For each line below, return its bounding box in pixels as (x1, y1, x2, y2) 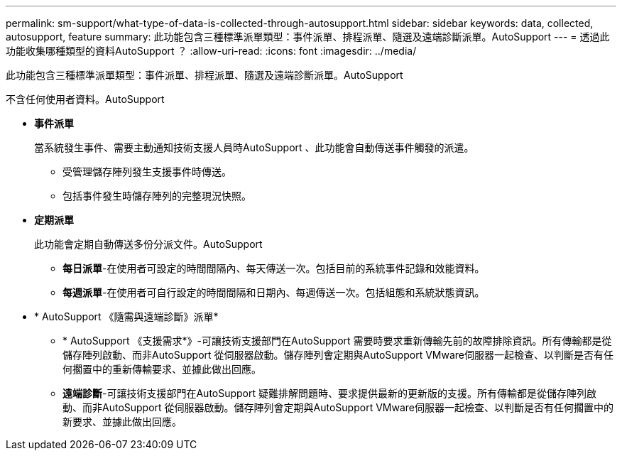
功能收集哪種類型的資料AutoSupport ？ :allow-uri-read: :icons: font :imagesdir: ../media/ (6, 45, 417, 57)
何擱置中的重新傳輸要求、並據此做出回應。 (62, 363, 261, 375)
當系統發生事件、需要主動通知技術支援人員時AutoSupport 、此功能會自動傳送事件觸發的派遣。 (34, 141, 474, 153)
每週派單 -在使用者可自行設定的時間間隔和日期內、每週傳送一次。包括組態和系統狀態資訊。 (62, 286, 485, 298)
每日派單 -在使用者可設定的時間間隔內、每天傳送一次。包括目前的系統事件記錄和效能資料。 (62, 262, 485, 274)
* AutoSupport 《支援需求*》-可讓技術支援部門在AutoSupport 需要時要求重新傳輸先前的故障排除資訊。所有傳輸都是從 (62, 335, 612, 347)
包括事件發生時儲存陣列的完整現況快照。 (62, 190, 251, 202)
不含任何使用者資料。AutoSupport (6, 93, 165, 105)
